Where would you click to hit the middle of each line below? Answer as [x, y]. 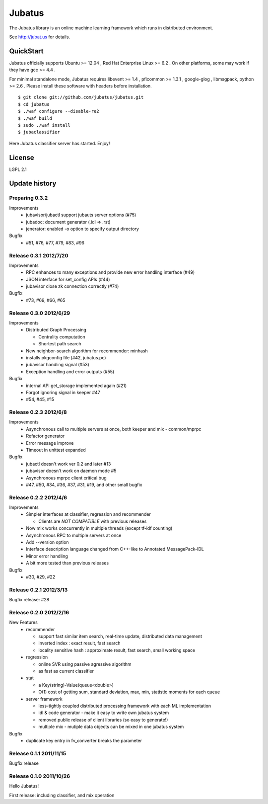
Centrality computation [62, 337]
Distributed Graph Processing [56, 330]
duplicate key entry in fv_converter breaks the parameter [84, 740]
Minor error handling [47, 556]
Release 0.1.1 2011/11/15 [38, 753]
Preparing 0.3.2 [29, 198]
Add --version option [47, 542]
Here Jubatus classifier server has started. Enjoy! [60, 143]
